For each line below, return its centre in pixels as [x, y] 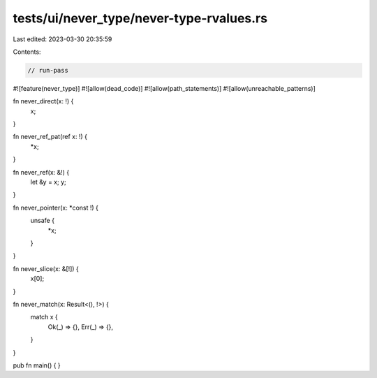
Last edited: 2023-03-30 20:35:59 [62, 39]
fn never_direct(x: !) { [43, 101]
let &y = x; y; [48, 182]
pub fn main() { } [37, 365]
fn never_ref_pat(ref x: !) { [50, 137]
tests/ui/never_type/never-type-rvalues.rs [140, 18]
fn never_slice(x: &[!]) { [46, 268]
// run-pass [48, 70]
